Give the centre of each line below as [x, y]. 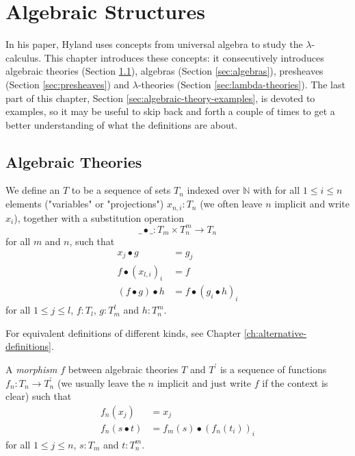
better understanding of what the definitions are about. [122, 124]
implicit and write [312, 204]
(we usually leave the [101, 382]
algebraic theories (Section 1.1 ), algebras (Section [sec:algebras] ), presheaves [165, 71]
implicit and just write [204, 382]
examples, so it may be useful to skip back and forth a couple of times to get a [170, 111]
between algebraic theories [123, 369]
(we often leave [231, 204]
